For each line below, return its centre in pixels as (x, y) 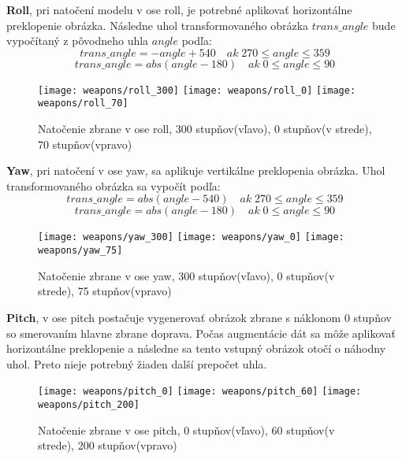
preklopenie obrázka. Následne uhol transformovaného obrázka (158, 25)
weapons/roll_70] (83, 104)
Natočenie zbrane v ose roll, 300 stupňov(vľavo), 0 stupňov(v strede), (205, 129)
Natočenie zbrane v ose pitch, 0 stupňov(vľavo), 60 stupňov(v (186, 429)
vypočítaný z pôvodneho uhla (78, 41)
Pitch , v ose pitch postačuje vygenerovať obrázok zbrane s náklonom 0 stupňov (199, 317)
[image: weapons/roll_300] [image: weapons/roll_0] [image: (197, 90)
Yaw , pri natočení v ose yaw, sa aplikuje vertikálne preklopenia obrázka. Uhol (196, 170)
